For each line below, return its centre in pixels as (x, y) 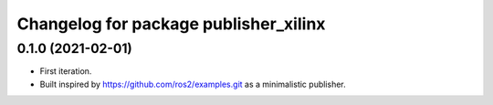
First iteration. (66, 71)
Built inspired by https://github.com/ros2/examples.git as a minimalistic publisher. (193, 84)
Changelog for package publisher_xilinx (171, 24)
